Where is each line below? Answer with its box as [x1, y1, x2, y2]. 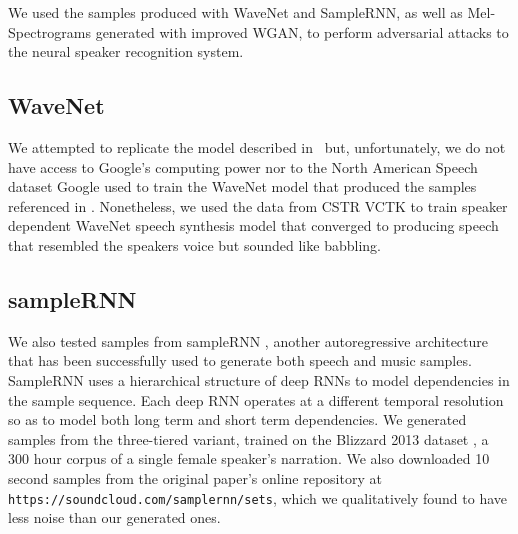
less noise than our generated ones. [8, 507, 221, 528]
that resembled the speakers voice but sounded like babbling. [8, 234, 381, 255]
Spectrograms [8, 21, 91, 42]
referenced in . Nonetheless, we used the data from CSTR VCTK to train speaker [8, 195, 508, 216]
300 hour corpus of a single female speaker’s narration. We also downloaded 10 [8, 448, 490, 469]
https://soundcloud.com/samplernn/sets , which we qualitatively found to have [8, 487, 507, 508]
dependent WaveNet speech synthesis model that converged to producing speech [8, 215, 499, 236]
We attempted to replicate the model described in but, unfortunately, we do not [8, 136, 506, 157]
